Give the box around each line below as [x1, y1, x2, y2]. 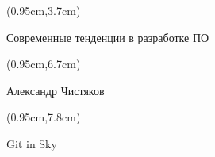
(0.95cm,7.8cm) [6, 109, 81, 125]
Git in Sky [6, 135, 57, 151]
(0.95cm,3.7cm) [6, 2, 81, 18]
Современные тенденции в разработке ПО [6, 29, 209, 45]
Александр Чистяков [6, 82, 105, 98]
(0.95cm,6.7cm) [6, 56, 81, 72]
